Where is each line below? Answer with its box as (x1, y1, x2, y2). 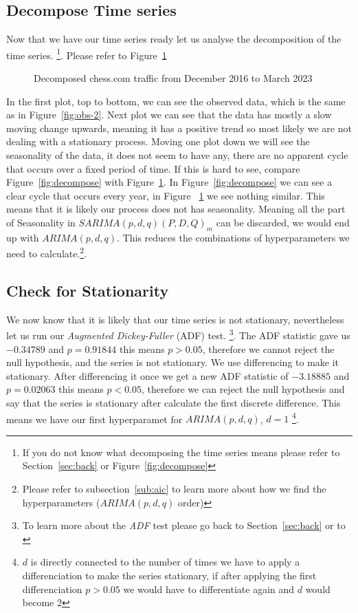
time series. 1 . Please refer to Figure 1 (6, 45, 167, 62)
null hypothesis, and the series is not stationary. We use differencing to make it (6, 355, 339, 369)
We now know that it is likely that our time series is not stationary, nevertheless (6, 312, 344, 326)
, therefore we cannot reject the (202, 341, 335, 356)
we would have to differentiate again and (123, 581, 295, 596)
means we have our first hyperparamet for (6, 411, 183, 426)
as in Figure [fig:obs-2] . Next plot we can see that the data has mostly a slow (6, 107, 332, 122)
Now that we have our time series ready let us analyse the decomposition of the (6, 32, 342, 46)
